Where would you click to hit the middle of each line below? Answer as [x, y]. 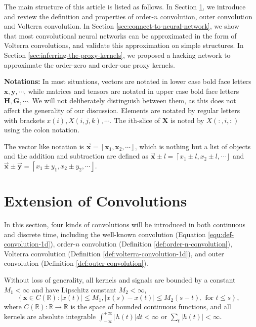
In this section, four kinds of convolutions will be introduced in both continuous [125, 225]
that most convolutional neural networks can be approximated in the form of [120, 35]
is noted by [187, 120]
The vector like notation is [44, 146]
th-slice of [145, 120]
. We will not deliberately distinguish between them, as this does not [132, 101]
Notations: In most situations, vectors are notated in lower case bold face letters [128, 81]
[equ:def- [221, 234]
